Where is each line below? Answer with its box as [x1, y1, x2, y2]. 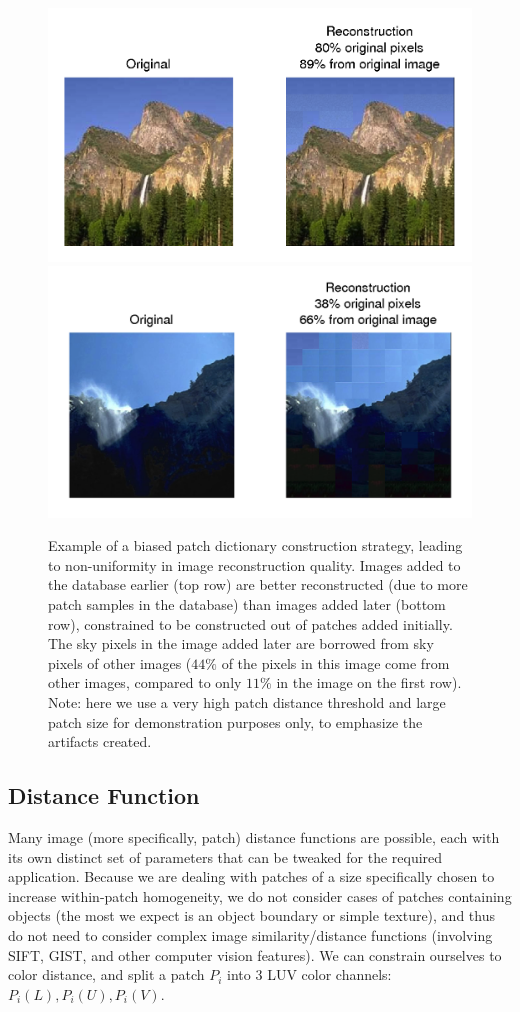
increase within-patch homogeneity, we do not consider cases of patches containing [8, 885, 512, 906]
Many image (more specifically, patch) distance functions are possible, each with [8, 826, 500, 847]
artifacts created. [48, 731, 152, 752]
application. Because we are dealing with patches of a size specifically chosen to [8, 866, 495, 887]
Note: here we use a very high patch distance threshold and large [48, 691, 446, 712]
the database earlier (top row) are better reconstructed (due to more [48, 574, 468, 595]
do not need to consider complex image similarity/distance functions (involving [8, 924, 493, 945]
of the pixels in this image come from [221, 652, 450, 673]
